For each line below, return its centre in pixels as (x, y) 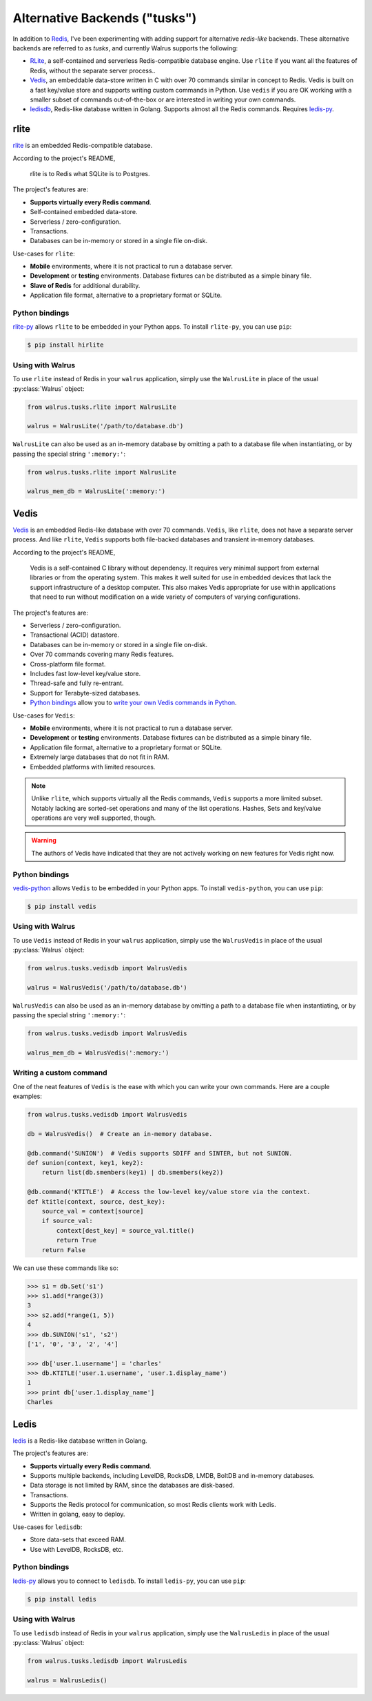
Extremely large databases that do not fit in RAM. (100, 757)
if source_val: (67, 1221)
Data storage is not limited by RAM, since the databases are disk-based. (132, 1486)
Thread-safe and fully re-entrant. (77, 683)
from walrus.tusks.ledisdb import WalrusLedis (107, 1661)
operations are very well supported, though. (94, 818)
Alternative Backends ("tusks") (105, 18)
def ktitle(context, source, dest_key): (96, 1201)
